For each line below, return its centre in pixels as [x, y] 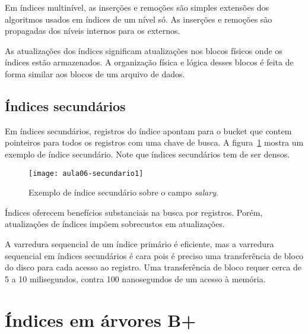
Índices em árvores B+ [101, 319]
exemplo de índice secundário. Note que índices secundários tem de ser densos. [147, 154]
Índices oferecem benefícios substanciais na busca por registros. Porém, [134, 212]
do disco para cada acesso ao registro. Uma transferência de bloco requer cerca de [153, 267]
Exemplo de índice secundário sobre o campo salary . [123, 192]
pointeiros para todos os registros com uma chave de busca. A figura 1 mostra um [154, 142]
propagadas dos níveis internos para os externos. [93, 31]
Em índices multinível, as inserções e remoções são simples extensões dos [137, 7]
